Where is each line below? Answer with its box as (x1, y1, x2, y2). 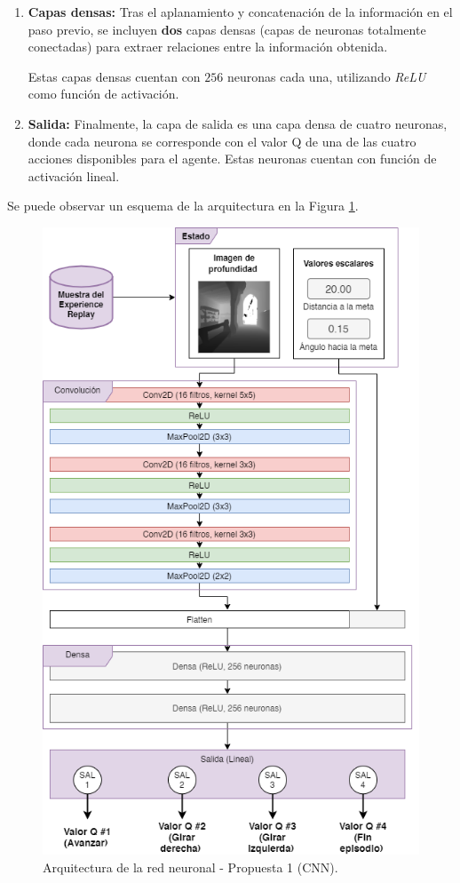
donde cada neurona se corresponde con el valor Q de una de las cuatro (28, 131, 416, 150)
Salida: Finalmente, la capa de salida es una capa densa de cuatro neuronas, (28, 114, 448, 132)
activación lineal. (28, 166, 120, 185)
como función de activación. (28, 84, 179, 103)
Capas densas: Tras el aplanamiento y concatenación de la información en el (28, 3, 453, 20)
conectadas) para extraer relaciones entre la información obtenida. (28, 37, 388, 56)
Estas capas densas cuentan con (28, 67, 201, 85)
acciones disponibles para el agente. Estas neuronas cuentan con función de (28, 149, 437, 168)
